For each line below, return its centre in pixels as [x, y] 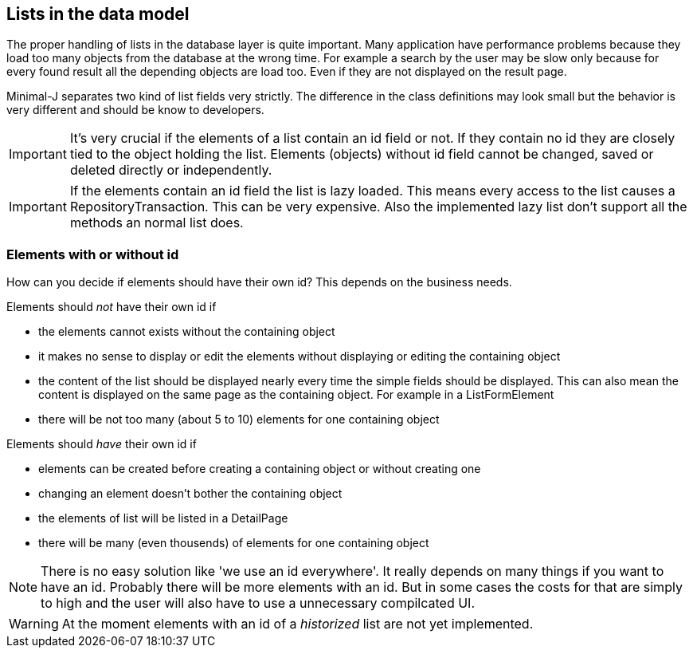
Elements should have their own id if [102, 444]
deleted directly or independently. [171, 170]
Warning [34, 624]
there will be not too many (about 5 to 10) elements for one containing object [239, 420]
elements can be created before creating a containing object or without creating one [260, 469]
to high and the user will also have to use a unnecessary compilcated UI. [258, 603]
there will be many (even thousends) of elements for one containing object [234, 543]
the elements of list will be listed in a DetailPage [163, 518]
